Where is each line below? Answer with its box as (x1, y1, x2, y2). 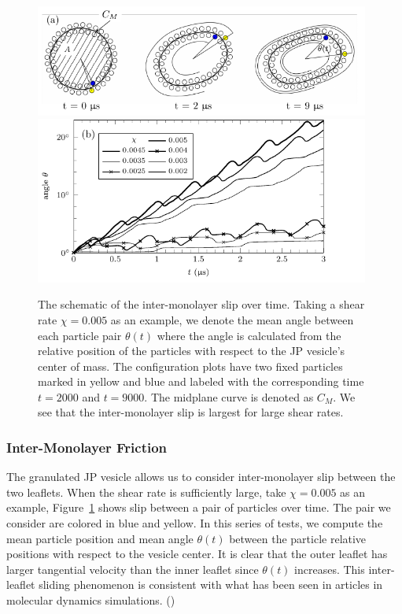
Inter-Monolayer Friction (6, 437, 168, 457)
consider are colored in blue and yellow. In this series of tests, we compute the (6, 515, 383, 531)
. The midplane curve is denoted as (144, 388, 314, 405)
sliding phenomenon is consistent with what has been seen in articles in (39, 576, 383, 593)
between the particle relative (229, 530, 367, 546)
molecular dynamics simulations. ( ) (6, 592, 175, 608)
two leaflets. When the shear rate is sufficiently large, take (6, 483, 286, 500)
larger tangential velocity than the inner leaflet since (6, 560, 259, 577)
